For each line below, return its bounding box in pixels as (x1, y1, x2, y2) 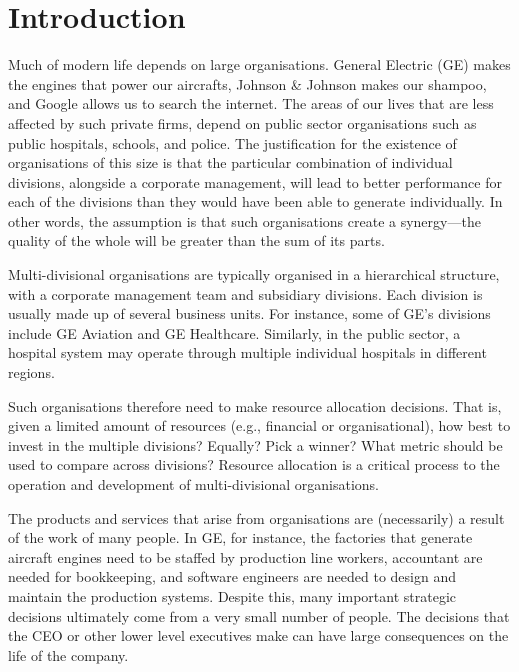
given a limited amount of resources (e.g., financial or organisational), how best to (8, 415, 511, 436)
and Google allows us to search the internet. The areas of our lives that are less (8, 93, 494, 114)
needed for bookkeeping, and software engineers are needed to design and (8, 566, 456, 587)
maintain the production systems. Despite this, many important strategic (8, 585, 456, 606)
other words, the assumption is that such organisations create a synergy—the (8, 210, 481, 231)
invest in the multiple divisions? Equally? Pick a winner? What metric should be (8, 434, 503, 455)
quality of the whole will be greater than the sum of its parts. (8, 230, 385, 251)
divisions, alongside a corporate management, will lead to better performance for (8, 171, 502, 192)
